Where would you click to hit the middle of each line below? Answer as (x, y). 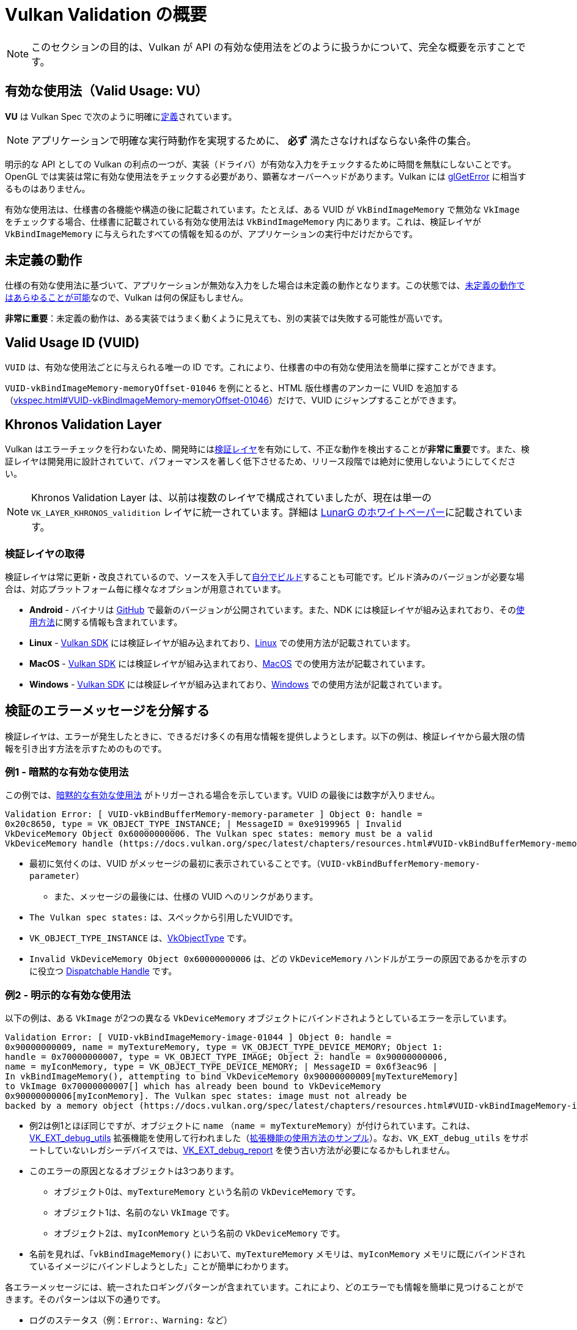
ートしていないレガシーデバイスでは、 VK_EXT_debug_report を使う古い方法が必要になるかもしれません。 (242, 1150)
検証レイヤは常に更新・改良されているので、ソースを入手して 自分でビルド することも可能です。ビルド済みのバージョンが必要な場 (265, 576)
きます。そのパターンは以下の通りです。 (85, 1299)
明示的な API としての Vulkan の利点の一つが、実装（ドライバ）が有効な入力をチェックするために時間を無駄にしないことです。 (261, 164)
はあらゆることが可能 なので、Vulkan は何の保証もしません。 (127, 298)
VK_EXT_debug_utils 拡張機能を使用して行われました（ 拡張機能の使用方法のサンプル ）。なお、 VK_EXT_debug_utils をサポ (279, 1138)
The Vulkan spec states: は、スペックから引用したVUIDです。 (164, 917)
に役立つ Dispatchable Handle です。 (103, 971)
